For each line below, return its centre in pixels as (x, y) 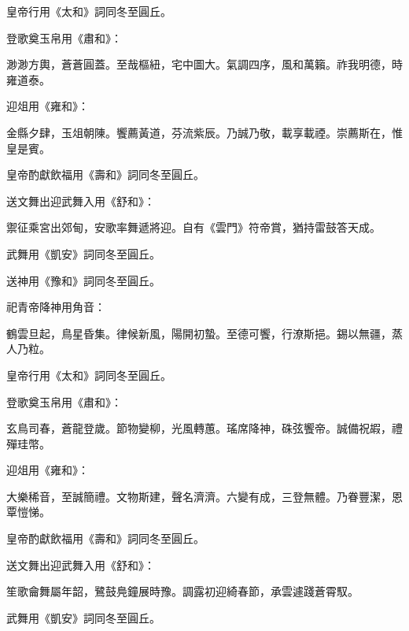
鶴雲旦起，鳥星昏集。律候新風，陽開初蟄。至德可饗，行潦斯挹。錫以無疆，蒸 (204, 333)
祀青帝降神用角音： (56, 307)
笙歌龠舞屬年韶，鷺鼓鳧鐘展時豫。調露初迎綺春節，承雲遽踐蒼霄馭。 (182, 591)
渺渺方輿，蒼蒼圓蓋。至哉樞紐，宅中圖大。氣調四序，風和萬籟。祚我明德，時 (204, 64)
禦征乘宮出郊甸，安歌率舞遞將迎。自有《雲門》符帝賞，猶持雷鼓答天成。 (193, 227)
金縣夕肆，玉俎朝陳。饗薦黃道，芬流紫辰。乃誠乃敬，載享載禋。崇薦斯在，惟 (204, 132)
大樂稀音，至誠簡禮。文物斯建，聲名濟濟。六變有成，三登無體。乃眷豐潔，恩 (204, 496)
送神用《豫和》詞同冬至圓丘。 (83, 280)
